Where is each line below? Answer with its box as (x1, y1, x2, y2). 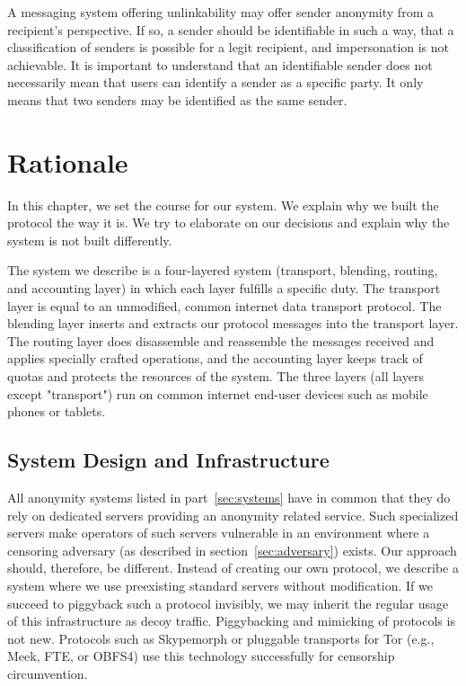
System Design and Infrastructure (7, 446, 330, 474)
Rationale (7, 143, 128, 180)
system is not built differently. (7, 230, 172, 249)
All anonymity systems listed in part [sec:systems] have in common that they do (7, 488, 451, 507)
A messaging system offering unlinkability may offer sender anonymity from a (7, 3, 434, 21)
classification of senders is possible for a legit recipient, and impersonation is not (7, 38, 450, 57)
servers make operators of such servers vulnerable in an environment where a (7, 523, 430, 542)
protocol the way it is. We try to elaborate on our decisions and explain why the (7, 213, 450, 232)
